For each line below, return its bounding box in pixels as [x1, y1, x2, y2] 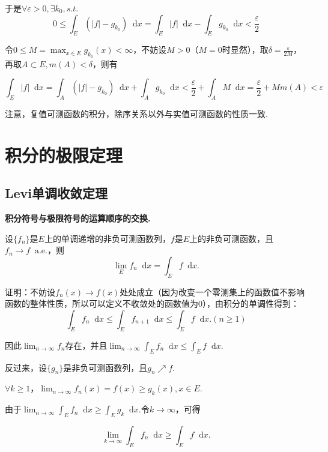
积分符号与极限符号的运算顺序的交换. [5, 212, 151, 224]
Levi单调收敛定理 [5, 184, 108, 202]
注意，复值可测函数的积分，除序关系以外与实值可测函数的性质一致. [5, 107, 268, 119]
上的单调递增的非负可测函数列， [44, 232, 171, 244]
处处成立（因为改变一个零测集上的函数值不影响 [120, 285, 305, 298]
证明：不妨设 [5, 285, 55, 298]
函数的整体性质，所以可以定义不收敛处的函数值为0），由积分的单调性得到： [5, 297, 299, 310]
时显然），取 [222, 43, 269, 56]
